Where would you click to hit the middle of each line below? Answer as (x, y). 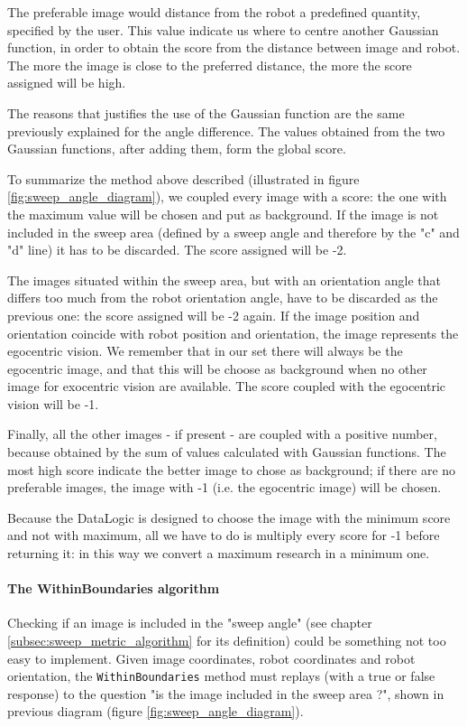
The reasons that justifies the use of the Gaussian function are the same (206, 112)
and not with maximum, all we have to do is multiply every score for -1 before (224, 535)
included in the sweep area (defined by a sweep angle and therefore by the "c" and (233, 232)
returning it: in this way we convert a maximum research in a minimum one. (219, 553)
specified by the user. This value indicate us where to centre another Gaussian (223, 29)
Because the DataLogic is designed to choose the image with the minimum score (229, 517)
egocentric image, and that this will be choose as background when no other (217, 368)
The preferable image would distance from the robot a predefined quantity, (214, 12)
